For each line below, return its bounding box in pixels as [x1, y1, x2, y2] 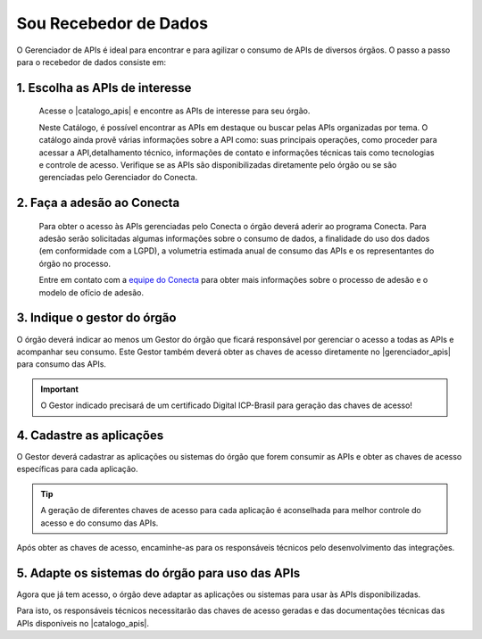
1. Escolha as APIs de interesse [16, 80, 192, 95]
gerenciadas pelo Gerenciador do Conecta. [38, 172, 198, 183]
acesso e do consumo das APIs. [40, 518, 159, 528]
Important [40, 384, 79, 394]
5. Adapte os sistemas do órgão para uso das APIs [16, 565, 301, 580]
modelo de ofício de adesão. [38, 286, 145, 298]
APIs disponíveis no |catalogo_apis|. [16, 618, 149, 628]
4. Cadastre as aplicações [16, 427, 164, 443]
